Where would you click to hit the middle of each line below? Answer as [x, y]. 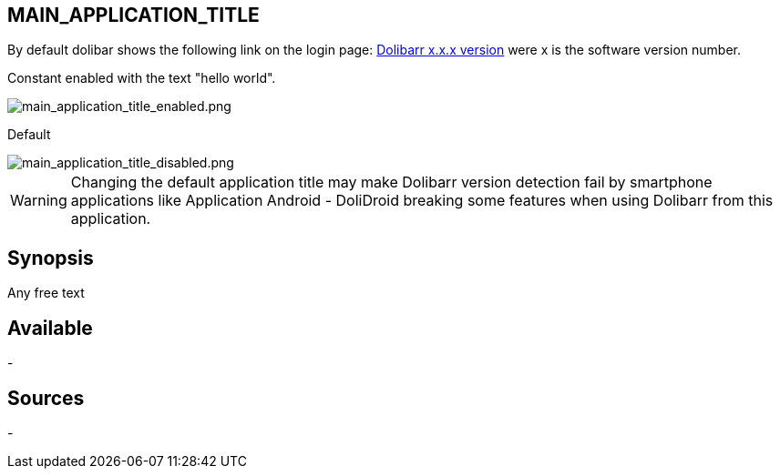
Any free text [46, 293]
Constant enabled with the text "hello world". [142, 78]
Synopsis [51, 258]
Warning [39, 201]
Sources [46, 398]
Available [50, 328]
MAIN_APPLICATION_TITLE [133, 15]
